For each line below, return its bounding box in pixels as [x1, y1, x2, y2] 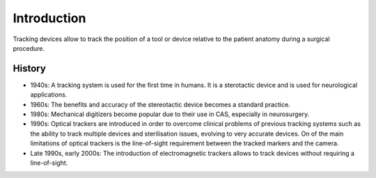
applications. [30, 90, 68, 99]
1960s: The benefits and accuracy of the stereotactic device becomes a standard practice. [30, 100, 290, 108]
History [13, 63, 47, 74]
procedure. [13, 44, 45, 52]
